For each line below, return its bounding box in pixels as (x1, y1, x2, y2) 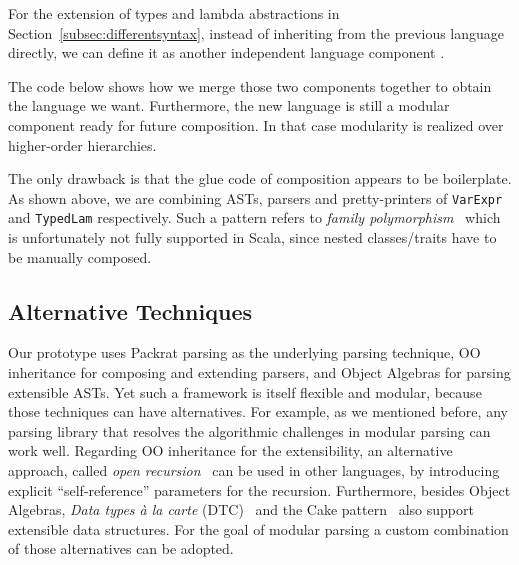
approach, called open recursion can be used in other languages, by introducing (8, 460, 500, 481)
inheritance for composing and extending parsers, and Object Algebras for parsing (8, 362, 511, 383)
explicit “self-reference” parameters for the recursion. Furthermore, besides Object (8, 479, 511, 500)
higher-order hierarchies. (8, 134, 157, 155)
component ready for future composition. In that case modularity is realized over (8, 114, 504, 135)
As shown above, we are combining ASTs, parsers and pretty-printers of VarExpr (8, 187, 503, 208)
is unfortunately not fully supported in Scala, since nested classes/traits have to (8, 227, 497, 248)
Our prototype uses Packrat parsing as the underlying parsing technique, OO (8, 342, 481, 363)
